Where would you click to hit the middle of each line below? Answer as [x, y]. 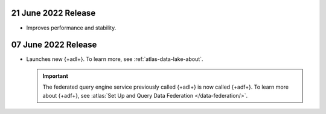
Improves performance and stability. [71, 28]
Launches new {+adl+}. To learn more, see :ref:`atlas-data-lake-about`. [115, 59]
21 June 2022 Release [53, 13]
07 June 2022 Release [54, 45]
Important [56, 76]
